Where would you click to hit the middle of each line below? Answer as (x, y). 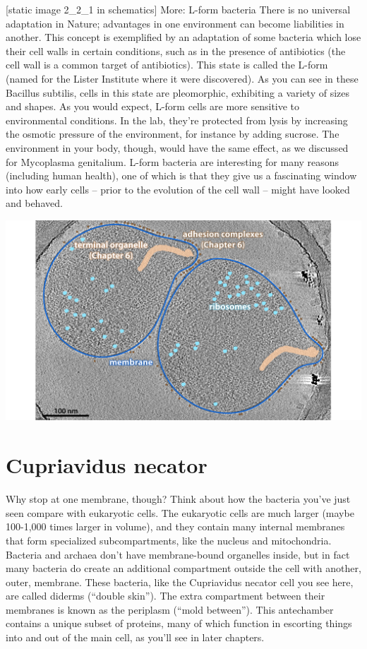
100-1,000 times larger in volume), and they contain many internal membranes (175, 526)
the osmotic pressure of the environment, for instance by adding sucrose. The (173, 134)
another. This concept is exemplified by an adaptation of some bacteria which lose (183, 37)
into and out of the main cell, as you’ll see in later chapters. (135, 637)
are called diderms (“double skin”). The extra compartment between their (166, 596)
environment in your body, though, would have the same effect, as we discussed (177, 147)
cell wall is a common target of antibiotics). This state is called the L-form (167, 65)
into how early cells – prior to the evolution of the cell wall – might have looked (178, 189)
